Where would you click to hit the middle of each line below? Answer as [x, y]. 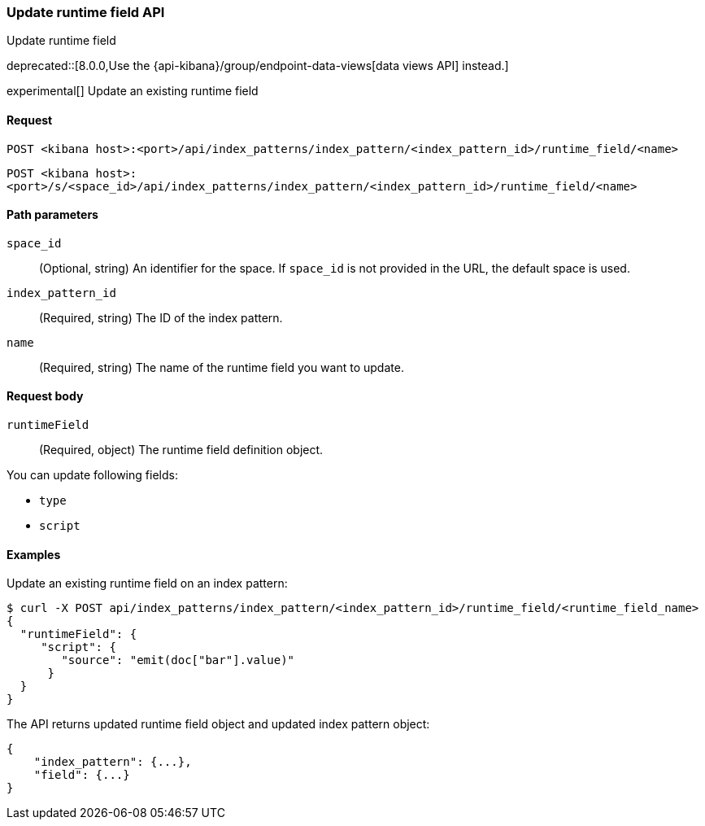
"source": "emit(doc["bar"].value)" [178, 660]
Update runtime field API [86, 12]
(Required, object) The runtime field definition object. [181, 450]
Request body [45, 396]
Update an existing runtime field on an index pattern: [147, 583]
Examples [34, 554]
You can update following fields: [92, 475]
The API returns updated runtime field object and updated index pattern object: [218, 724]
